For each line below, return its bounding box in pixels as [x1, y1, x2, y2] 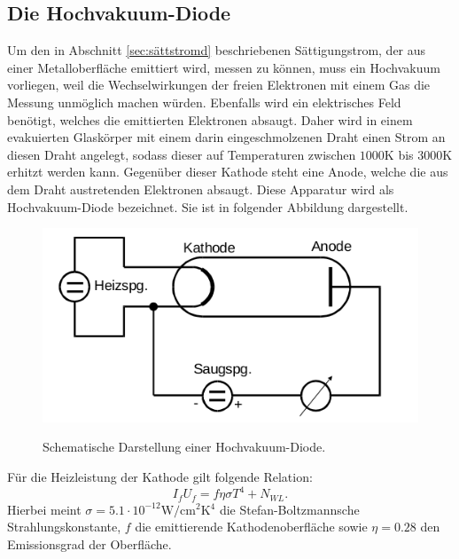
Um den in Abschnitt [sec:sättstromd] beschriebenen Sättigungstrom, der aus [7, 41, 426, 59]
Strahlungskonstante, [7, 517, 121, 536]
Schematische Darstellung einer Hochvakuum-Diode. [43, 437, 326, 456]
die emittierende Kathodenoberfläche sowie [135, 517, 368, 536]
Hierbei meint [7, 500, 82, 518]
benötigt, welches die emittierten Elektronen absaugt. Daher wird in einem [7, 110, 413, 129]
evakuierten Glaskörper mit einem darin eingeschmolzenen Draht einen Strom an [7, 128, 446, 146]
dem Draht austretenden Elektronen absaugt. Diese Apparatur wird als [7, 179, 394, 198]
